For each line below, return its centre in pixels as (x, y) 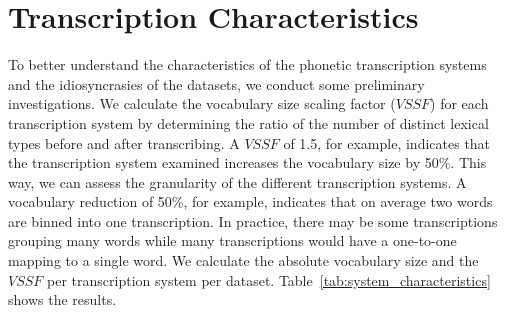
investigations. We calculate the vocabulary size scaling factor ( (202, 103)
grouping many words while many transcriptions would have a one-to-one (232, 240)
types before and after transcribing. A (124, 142)
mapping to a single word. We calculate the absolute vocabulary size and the (243, 260)
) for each (459, 103)
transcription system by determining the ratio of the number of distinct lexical (248, 122)
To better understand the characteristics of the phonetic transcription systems (247, 64)
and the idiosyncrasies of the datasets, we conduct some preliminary (216, 83)
